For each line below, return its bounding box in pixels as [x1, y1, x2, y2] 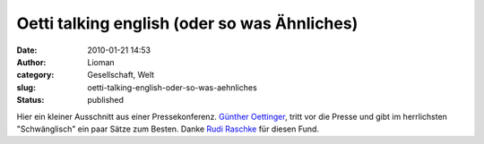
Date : [16, 45, 38, 55]
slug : [16, 81, 36, 93]
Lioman [87, 56, 116, 67]
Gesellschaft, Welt [87, 70, 155, 80]
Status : [16, 95, 45, 106]
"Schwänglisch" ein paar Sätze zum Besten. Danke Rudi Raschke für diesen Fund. [16, 123, 320, 134]
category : [16, 70, 55, 80]
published [87, 95, 125, 106]
